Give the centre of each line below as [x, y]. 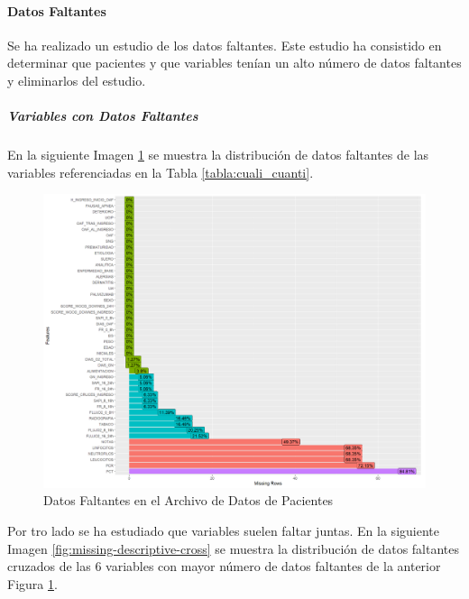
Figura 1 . [32, 583]
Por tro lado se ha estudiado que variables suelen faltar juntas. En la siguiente [223, 530]
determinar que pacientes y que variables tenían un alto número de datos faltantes [234, 63]
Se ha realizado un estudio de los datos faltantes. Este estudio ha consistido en [225, 45]
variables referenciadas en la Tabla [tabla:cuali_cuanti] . [161, 172]
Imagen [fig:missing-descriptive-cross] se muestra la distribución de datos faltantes [234, 548]
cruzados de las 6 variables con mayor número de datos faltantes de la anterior [224, 566]
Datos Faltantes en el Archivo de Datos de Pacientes [189, 500]
